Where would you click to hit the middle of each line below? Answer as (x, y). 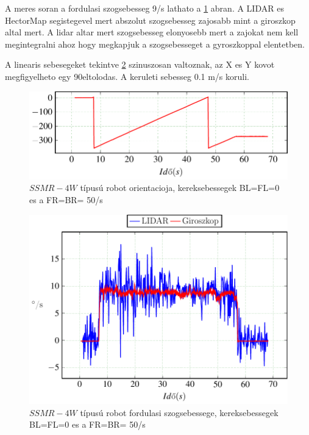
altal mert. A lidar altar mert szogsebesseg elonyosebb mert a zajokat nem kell (152, 32)
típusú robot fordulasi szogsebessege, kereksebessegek (179, 412)
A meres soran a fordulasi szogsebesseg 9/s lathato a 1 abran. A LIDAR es (144, 8)
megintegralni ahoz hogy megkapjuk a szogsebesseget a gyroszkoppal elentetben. (155, 44)
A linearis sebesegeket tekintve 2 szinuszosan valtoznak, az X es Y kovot (140, 64)
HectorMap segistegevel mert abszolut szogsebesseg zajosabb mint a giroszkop (150, 20)
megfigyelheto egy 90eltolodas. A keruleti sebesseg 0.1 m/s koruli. (127, 76)
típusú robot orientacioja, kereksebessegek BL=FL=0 (180, 188)
